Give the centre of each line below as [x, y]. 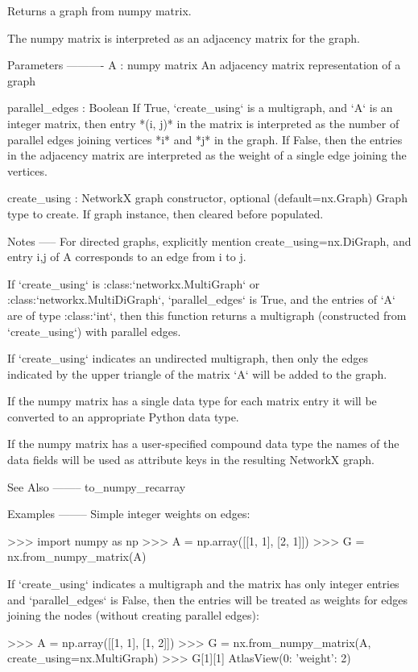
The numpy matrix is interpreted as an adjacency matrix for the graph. [184, 37]
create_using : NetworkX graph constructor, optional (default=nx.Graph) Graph [207, 198]
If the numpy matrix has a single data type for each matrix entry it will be [192, 401]
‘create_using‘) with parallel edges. [94, 331]
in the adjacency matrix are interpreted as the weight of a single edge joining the [207, 155]
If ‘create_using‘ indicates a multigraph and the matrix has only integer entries [203, 584]
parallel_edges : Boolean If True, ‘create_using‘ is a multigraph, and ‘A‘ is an [200, 108]
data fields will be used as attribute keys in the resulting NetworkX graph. [191, 460]
